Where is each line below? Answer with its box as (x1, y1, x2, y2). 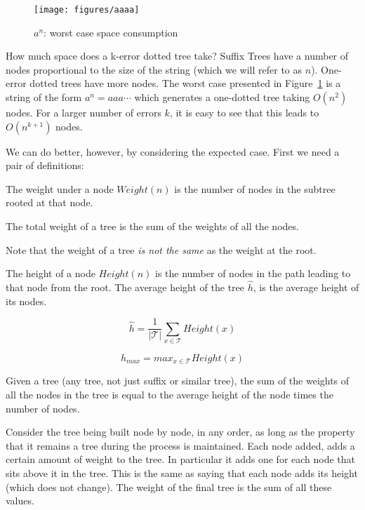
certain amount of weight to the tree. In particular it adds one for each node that (6, 452, 356, 467)
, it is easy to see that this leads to (169, 105, 319, 120)
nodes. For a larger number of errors (6, 105, 161, 120)
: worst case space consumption (44, 25, 178, 39)
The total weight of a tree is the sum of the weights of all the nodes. (6, 219, 299, 233)
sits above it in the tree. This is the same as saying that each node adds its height (6, 466, 358, 480)
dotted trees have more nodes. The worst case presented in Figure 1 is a (29, 76, 341, 90)
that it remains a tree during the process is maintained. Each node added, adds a (6, 438, 355, 452)
